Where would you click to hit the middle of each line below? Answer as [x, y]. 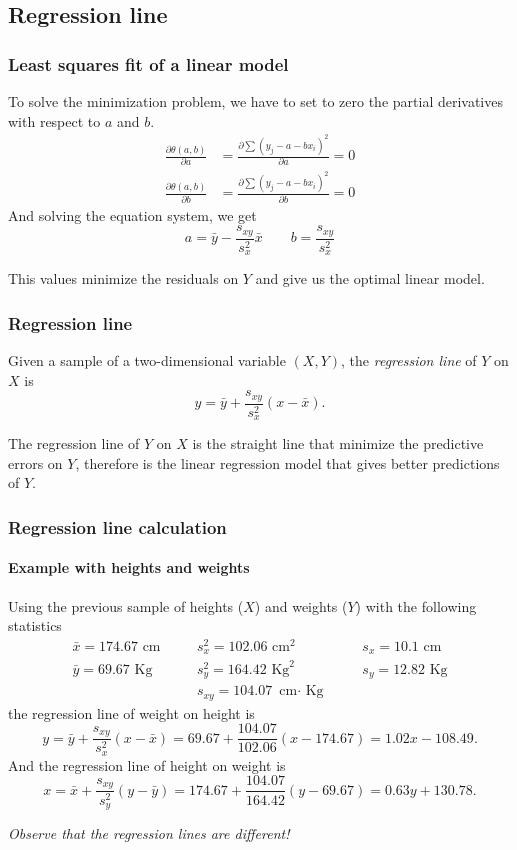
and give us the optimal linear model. [370, 278]
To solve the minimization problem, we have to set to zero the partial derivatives [255, 101]
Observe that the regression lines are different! [149, 832]
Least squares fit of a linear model [148, 63]
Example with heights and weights [129, 567]
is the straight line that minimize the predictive [338, 443]
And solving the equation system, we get [132, 214]
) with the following [416, 605]
